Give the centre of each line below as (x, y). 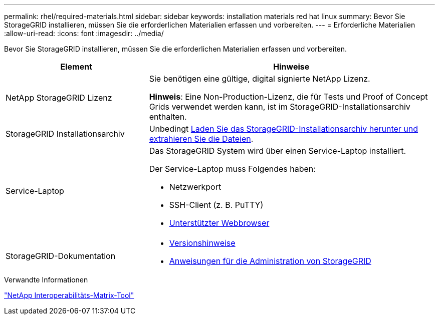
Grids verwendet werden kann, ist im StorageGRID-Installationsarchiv (280, 107)
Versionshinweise (202, 243)
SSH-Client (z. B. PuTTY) (216, 205)
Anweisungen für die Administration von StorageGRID (270, 261)
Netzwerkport (195, 187)
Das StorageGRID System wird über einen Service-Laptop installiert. (277, 151)
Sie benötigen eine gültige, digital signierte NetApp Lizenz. (260, 79)
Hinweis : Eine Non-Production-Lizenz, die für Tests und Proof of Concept (288, 97)
